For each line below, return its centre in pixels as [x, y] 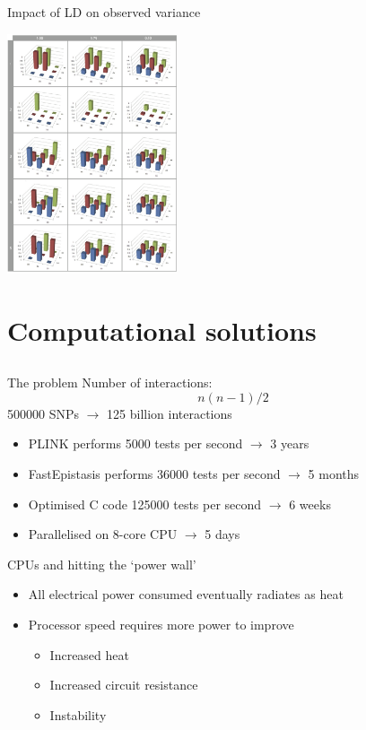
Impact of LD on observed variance [104, 12]
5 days [222, 534]
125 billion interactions [170, 413]
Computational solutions [162, 330]
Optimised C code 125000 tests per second [145, 504]
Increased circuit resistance [124, 685]
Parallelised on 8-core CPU [103, 534]
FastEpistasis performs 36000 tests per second [154, 474]
